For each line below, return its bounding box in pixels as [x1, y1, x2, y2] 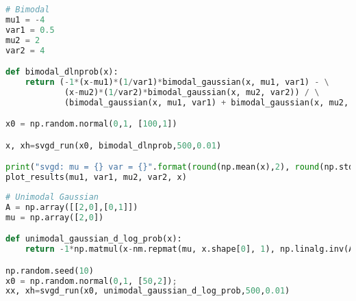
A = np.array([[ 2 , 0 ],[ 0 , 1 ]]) [5, 202, 138, 212]
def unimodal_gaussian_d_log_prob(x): [5, 234, 182, 244]
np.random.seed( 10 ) [5, 265, 94, 276]
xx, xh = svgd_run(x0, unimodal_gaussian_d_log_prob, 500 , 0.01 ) [5, 286, 290, 296]
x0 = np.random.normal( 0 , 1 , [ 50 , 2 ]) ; [5, 276, 177, 286]
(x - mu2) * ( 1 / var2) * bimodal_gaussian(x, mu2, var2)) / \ [64, 87, 320, 97]
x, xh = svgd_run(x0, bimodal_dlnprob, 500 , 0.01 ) [5, 140, 222, 150]
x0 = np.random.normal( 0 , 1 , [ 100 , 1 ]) [5, 119, 177, 129]
